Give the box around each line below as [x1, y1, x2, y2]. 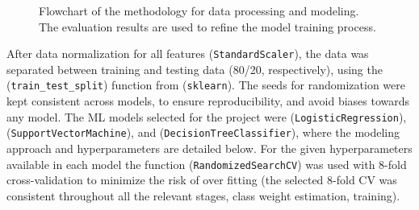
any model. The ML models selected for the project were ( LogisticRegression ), [6, 108, 407, 125]
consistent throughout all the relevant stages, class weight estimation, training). [6, 187, 400, 204]
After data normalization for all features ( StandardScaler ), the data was [6, 45, 369, 62]
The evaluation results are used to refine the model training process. [39, 18, 376, 35]
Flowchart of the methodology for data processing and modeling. [39, 2, 359, 19]
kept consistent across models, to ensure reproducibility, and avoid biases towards [6, 93, 410, 109]
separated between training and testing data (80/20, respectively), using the [6, 60, 383, 77]
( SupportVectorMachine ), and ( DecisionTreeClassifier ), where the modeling [6, 124, 400, 141]
